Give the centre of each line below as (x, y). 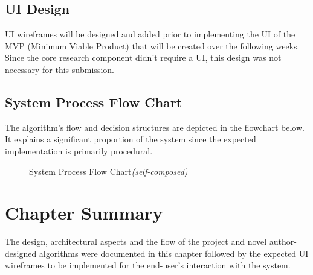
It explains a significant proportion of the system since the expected (131, 139)
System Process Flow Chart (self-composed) (108, 171)
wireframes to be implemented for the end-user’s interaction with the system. (148, 265)
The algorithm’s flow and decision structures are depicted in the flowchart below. (155, 127)
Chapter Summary (84, 213)
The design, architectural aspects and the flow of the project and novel (136, 242)
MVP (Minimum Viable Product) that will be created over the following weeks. (152, 46)
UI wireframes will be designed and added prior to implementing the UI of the (150, 34)
